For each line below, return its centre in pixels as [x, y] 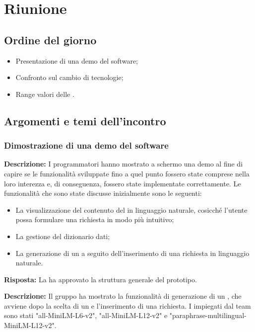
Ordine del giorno [50, 40]
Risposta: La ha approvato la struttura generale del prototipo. [100, 279]
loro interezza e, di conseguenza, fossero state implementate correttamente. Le [123, 183]
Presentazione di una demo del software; [77, 60]
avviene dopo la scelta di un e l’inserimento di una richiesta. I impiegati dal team [127, 305]
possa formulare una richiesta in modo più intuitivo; [95, 219]
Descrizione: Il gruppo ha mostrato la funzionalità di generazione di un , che [123, 296]
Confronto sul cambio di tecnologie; [69, 77]
